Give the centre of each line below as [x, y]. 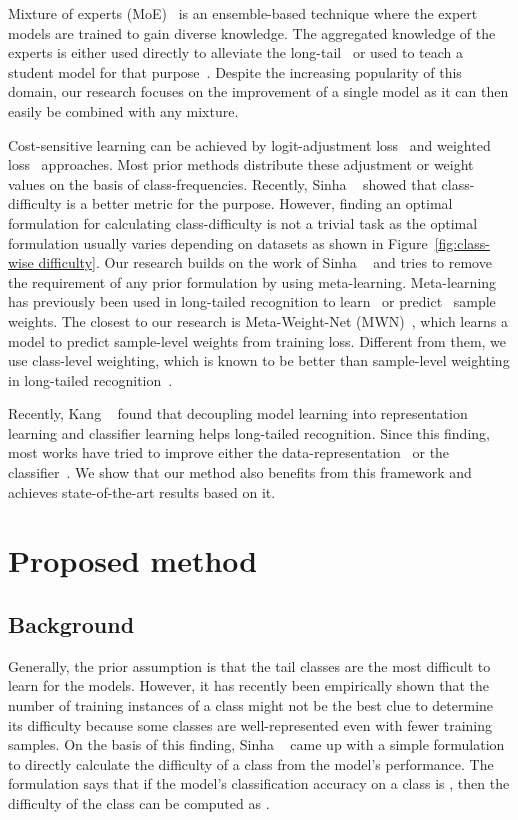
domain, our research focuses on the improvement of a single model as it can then [258, 91]
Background [71, 624]
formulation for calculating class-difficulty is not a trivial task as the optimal [243, 222]
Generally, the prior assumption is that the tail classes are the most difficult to [249, 665]
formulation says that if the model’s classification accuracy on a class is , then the [259, 783]
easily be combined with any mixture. [123, 110]
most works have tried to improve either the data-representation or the [229, 452]
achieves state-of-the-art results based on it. [142, 491]
